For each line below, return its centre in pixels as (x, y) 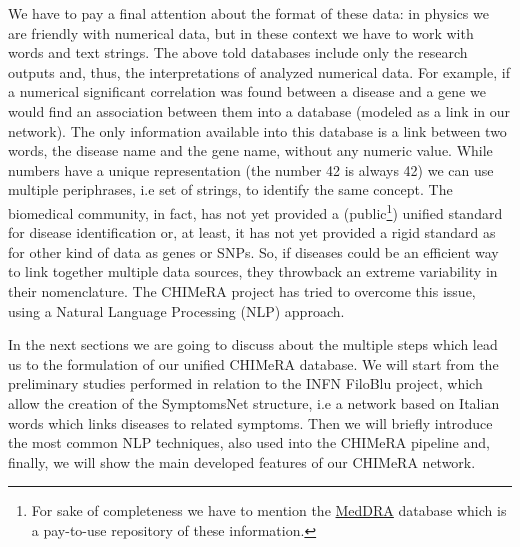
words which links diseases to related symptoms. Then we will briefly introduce (250, 422)
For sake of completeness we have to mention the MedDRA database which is (269, 510)
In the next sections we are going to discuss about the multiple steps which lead (253, 344)
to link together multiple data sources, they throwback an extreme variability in (253, 271)
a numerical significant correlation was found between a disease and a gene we (247, 91)
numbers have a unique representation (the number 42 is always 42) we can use (251, 169)
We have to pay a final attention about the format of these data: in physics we (248, 13)
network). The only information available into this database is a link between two (257, 130)
